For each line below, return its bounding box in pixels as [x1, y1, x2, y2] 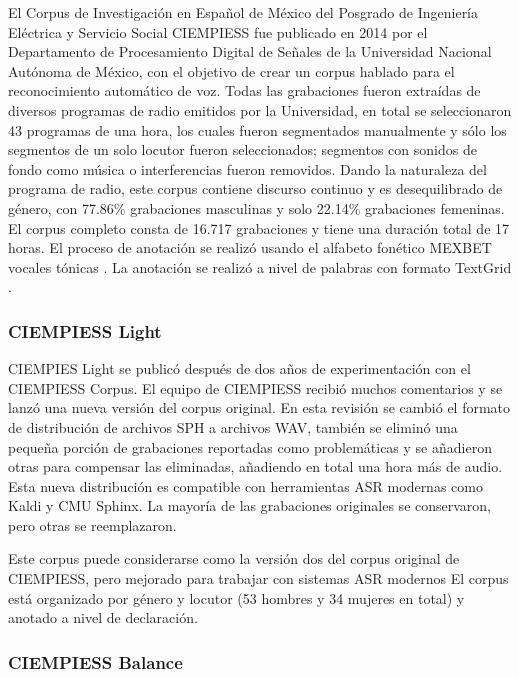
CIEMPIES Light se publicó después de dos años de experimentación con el [8, 358, 471, 379]
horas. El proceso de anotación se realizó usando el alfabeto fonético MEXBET [8, 237, 492, 258]
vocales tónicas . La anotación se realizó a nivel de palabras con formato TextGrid [8, 256, 512, 277]
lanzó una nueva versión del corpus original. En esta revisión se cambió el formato [8, 397, 511, 418]
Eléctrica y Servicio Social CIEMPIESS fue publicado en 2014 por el [8, 21, 428, 42]
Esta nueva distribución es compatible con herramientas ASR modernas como [8, 475, 483, 496]
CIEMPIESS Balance [8, 649, 183, 674]
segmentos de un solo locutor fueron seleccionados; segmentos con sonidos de [8, 139, 477, 160]
